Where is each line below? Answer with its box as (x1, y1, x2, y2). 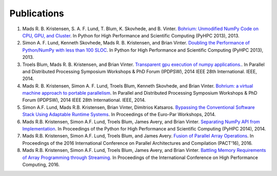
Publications (9, 8, 64, 19)
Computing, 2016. (22, 161, 60, 167)
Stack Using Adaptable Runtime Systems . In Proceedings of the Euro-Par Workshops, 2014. (22, 112, 216, 118)
